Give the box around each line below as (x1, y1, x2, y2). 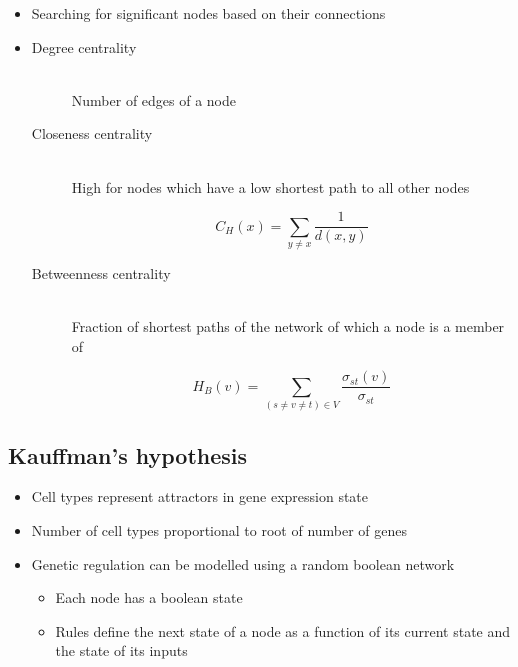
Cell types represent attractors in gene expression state (31, 486, 369, 507)
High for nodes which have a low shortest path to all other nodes (71, 176, 470, 197)
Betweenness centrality (31, 262, 171, 283)
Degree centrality (31, 36, 137, 57)
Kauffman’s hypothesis (8, 439, 248, 470)
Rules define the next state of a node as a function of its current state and (55, 620, 511, 641)
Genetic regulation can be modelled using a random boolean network (31, 553, 455, 574)
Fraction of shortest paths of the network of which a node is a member (71, 316, 505, 337)
